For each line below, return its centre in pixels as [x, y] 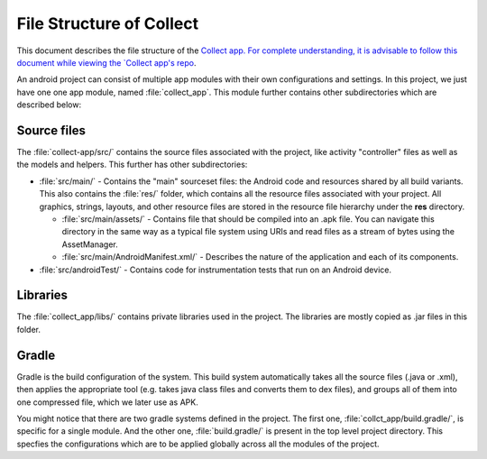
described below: [49, 105]
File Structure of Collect [107, 23]
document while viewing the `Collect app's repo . [106, 62]
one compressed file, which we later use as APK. [107, 402]
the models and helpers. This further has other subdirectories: [132, 165]
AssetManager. [90, 244]
